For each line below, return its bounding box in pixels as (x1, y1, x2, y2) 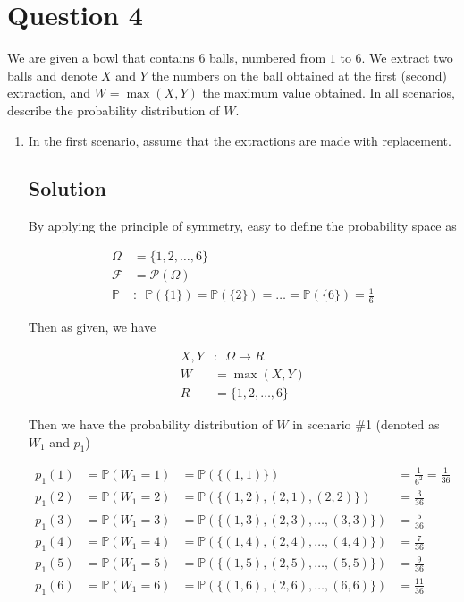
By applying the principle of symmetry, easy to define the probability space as (28, 216, 457, 235)
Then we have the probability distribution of (28, 415, 273, 434)
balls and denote (7, 65, 97, 84)
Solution (28, 174, 106, 202)
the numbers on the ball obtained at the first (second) (151, 65, 447, 84)
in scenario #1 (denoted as (292, 415, 440, 434)
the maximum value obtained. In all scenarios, (202, 83, 455, 102)
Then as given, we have (28, 318, 156, 336)
